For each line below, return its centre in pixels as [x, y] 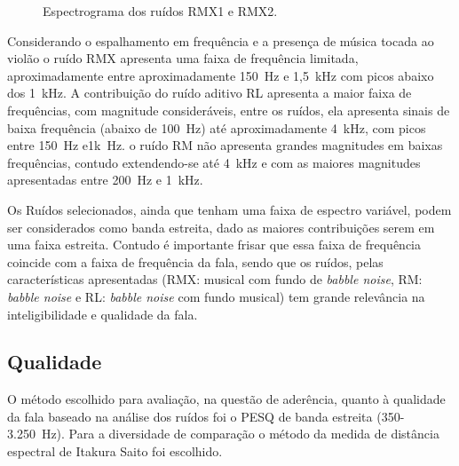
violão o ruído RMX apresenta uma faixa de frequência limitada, [183, 58]
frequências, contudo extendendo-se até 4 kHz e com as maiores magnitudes [214, 162]
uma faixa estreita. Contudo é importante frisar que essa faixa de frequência [214, 245]
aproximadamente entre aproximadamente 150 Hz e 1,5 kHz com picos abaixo [221, 75]
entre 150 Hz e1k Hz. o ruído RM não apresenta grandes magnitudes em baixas [225, 145]
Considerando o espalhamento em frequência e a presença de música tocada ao [221, 40]
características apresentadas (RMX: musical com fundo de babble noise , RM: [215, 279]
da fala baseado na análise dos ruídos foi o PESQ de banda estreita [190, 416]
